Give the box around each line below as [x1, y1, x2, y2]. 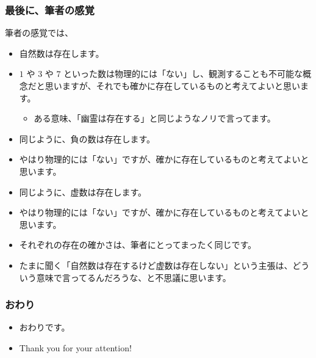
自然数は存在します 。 [19, 46, 104, 59]
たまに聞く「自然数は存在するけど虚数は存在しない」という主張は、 [19, 258, 293, 271]
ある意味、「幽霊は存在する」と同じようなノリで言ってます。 [34, 112, 276, 125]
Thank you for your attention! [19, 341, 132, 354]
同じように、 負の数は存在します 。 [19, 132, 155, 145]
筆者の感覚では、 [5, 26, 73, 39]
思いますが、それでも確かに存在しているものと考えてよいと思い [45, 79, 300, 92]
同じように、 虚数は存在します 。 [19, 185, 146, 198]
